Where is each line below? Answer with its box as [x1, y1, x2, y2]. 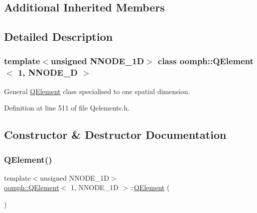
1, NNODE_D [17, 66, 78, 79]
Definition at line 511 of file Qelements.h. [4, 103, 129, 113]
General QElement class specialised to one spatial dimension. [4, 86, 190, 96]
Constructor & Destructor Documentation [4, 127, 227, 142]
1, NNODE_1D [70, 182, 119, 193]
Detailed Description [4, 29, 113, 44]
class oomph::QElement [158, 55, 254, 67]
